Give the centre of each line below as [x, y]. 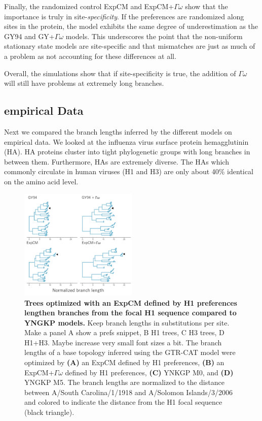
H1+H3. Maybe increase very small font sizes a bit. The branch [123, 342]
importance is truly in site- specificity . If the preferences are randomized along [124, 16]
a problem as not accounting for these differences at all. [90, 56]
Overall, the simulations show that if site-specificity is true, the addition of [120, 73]
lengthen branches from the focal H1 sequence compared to [130, 313]
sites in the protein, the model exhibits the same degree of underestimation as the [131, 26]
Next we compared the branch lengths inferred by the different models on [118, 131]
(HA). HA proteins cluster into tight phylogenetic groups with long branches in [127, 152]
